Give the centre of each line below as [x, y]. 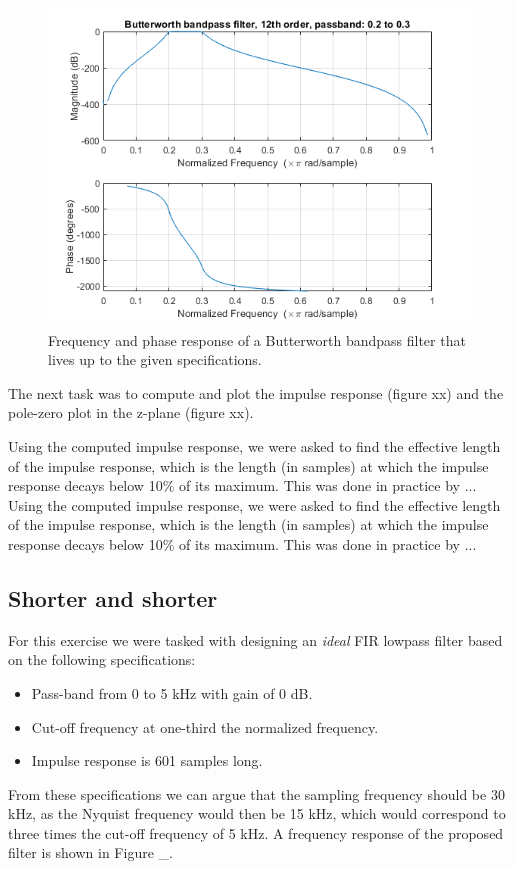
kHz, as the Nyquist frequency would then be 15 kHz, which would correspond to [257, 813]
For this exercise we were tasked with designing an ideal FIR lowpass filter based [255, 639]
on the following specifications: [102, 659]
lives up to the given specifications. [155, 359]
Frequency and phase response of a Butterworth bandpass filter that [257, 339]
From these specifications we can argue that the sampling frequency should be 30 [256, 793]
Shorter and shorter [113, 597]
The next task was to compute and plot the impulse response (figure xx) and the [256, 392]
